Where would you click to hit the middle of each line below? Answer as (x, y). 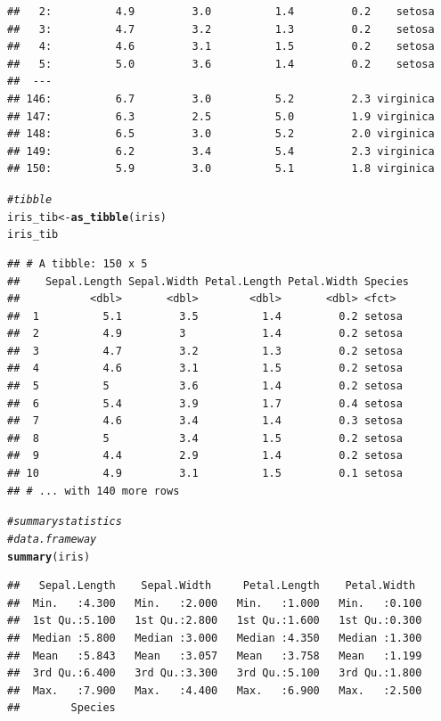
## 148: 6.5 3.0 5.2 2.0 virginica (221, 134)
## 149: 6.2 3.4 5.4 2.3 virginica (221, 151)
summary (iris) (49, 557)
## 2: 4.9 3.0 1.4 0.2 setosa (221, 12)
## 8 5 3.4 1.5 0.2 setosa (205, 438)
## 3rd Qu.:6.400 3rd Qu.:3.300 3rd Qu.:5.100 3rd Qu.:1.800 (215, 673)
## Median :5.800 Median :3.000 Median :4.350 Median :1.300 (215, 638)
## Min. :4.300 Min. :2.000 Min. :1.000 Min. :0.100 (215, 603)
